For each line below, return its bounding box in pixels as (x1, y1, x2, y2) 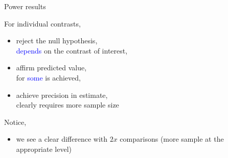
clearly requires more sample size (16, 99, 119, 110)
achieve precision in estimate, (16, 89, 108, 100)
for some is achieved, (16, 72, 81, 83)
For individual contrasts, (4, 18, 81, 29)
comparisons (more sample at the (120, 134, 224, 144)
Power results (4, 1, 46, 11)
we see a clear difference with (16, 134, 108, 144)
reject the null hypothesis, (16, 35, 98, 46)
